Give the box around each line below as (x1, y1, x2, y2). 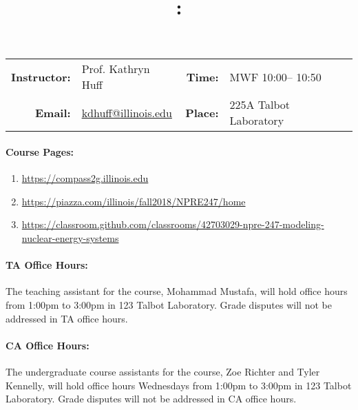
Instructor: (11, 68, 71, 85)
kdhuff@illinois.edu (81, 104, 172, 121)
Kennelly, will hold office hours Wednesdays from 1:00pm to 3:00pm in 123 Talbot (6, 378, 352, 392)
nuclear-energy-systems (21, 230, 119, 245)
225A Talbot (229, 96, 291, 113)
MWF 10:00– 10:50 (229, 68, 322, 85)
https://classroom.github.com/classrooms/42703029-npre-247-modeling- (21, 217, 324, 232)
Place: (185, 104, 219, 121)
